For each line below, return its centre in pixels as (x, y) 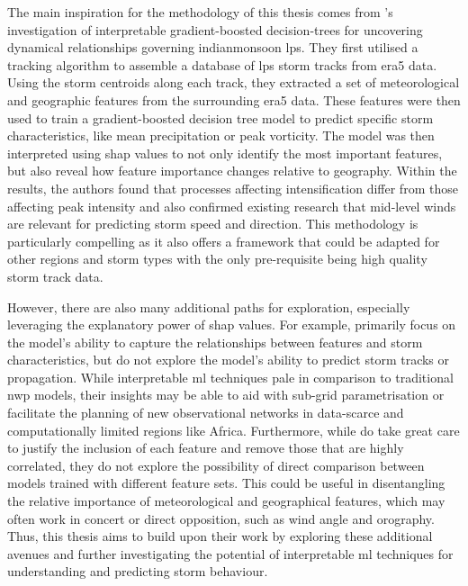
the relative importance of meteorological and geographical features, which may (226, 501)
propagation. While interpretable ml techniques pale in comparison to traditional (230, 377)
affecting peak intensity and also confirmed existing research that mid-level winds (232, 206)
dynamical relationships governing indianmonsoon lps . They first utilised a (213, 47)
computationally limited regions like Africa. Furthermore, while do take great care (234, 430)
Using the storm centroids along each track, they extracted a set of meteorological (234, 82)
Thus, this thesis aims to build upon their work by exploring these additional (220, 536)
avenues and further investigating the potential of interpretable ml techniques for (230, 553)
